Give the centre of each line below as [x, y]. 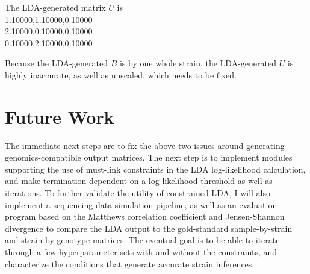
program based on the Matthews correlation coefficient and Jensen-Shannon [145, 216]
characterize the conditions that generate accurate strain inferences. [130, 263]
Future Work [60, 116]
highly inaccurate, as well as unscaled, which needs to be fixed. [121, 75]
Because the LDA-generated [56, 63]
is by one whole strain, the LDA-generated [198, 63]
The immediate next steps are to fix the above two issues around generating [145, 145]
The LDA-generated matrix [55, 7]
